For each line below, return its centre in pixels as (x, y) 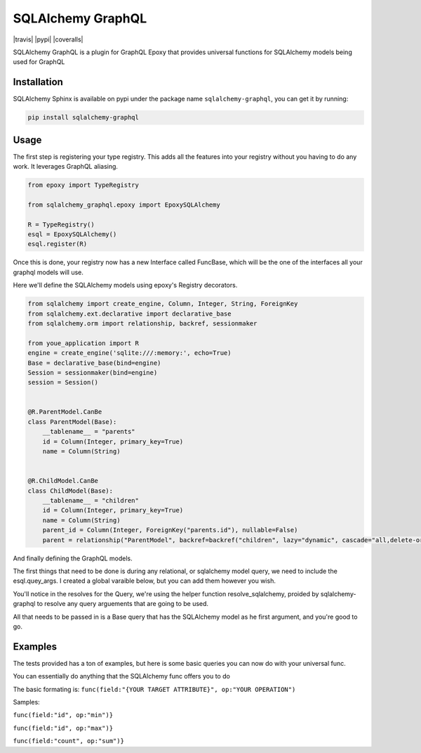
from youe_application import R (83, 343)
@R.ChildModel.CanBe (63, 481)
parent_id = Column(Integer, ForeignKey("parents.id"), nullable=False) (170, 530)
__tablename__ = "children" (91, 500)
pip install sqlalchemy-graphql (83, 117)
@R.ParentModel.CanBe (65, 412)
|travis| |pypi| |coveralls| (48, 39)
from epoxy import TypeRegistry (83, 185)
